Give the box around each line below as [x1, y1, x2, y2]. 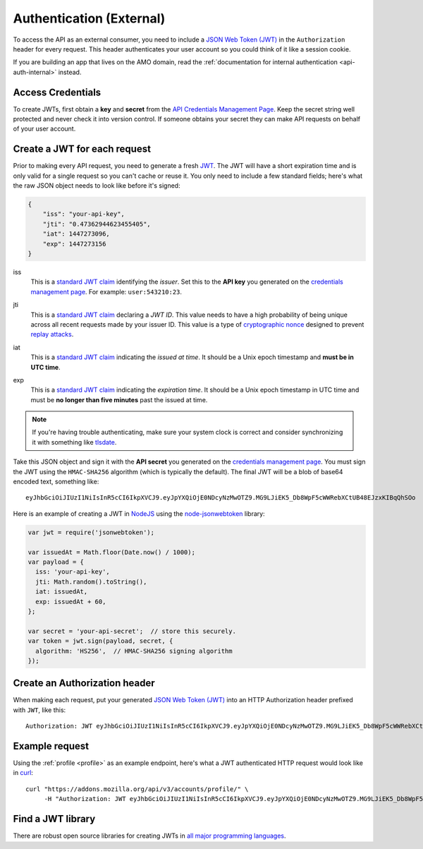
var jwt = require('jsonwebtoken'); [27, 528, 155, 536]
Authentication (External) [13, 11, 166, 26]
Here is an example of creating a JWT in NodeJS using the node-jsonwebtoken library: [13, 509, 265, 518]
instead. [58, 68, 82, 76]
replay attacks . [30, 330, 74, 339]
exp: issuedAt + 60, [35, 597, 106, 606]
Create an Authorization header [13, 678, 155, 690]
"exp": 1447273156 [42, 240, 106, 248]
